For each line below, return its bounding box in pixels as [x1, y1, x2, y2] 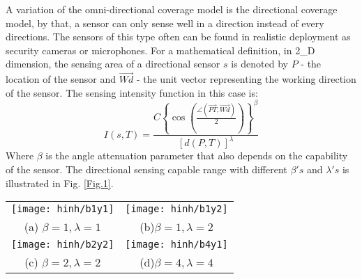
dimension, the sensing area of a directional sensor [6, 56, 220, 71]
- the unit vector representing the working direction [136, 72, 356, 86]
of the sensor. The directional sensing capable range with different [6, 162, 287, 177]
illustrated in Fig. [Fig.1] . [6, 175, 114, 190]
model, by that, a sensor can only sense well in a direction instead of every [6, 15, 324, 30]
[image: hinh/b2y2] [11, 239, 114, 250]
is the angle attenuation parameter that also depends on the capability [45, 148, 348, 163]
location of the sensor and [6, 72, 116, 86]
